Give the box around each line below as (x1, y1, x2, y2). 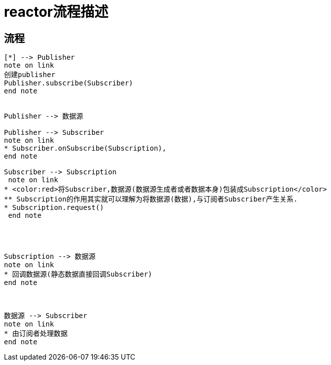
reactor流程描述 (4, 3, 108, 20)
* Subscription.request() (4, 203, 104, 212)
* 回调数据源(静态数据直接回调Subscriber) (4, 270, 153, 279)
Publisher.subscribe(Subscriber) (4, 79, 133, 87)
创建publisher (4, 71, 55, 79)
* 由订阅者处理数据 (4, 329, 68, 338)
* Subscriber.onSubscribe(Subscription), (4, 144, 166, 153)
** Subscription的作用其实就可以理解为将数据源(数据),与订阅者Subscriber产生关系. (4, 195, 298, 203)
